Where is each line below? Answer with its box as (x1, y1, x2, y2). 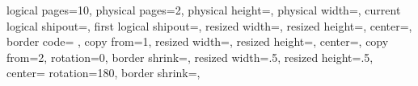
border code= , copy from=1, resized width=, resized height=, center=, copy (6, 33, 389, 50)
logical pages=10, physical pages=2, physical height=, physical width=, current (6, 2, 401, 18)
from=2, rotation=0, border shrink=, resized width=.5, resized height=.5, (6, 48, 374, 65)
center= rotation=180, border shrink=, (6, 64, 201, 81)
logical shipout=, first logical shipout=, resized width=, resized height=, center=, (6, 17, 412, 34)
